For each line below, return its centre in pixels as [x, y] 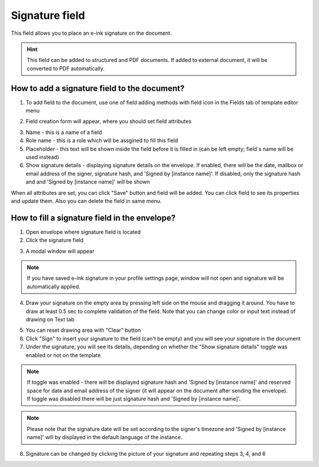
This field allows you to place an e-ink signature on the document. [91, 33]
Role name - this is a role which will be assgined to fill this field [102, 141]
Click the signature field [55, 240]
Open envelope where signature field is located [83, 232]
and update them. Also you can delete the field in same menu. [86, 201]
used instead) [42, 157]
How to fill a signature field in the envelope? [93, 218]
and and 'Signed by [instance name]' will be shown [88, 182]
